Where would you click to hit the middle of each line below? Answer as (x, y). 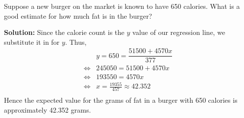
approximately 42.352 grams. (48, 110)
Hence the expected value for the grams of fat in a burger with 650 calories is (121, 100)
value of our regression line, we (179, 32)
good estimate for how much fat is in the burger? (78, 15)
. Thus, (76, 42)
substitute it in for (32, 42)
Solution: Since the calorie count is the (64, 32)
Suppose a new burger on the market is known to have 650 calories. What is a (122, 6)
